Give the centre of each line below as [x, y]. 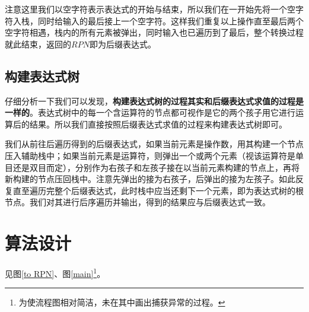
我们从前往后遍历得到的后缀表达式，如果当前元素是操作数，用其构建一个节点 [154, 144]
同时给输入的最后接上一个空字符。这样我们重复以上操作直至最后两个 [171, 20]
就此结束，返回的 [38, 44]
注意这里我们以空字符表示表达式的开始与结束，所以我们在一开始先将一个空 [150, 9]
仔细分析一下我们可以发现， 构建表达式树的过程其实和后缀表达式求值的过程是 [154, 101]
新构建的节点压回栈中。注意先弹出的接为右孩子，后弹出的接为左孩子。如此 [150, 179]
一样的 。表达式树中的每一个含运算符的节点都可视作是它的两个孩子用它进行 [150, 112]
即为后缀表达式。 [122, 44]
